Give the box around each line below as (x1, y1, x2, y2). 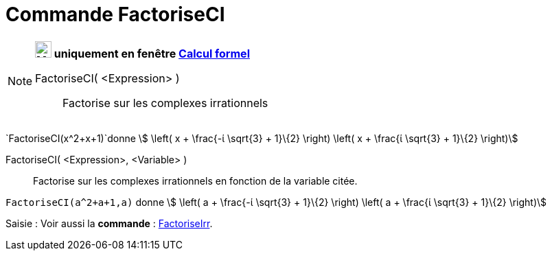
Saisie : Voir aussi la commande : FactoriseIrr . (5, 217, 213, 229)
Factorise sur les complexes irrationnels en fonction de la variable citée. (33, 174, 358, 187)
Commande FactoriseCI (5, 3, 225, 26)
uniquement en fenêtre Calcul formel (54, 46, 250, 60)
